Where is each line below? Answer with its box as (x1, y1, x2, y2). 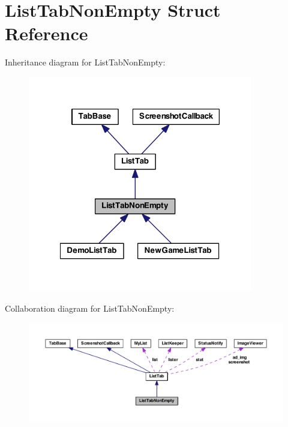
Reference (5, 21, 88, 46)
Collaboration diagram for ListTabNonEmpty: (5, 301, 175, 314)
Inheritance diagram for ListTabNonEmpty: (5, 56, 166, 68)
